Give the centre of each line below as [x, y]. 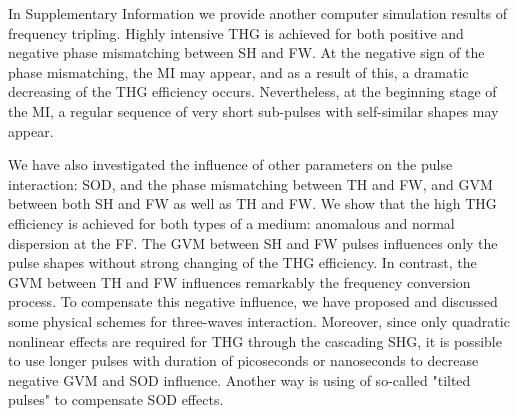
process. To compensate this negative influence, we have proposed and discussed [253, 301]
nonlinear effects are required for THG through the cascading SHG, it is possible [255, 340]
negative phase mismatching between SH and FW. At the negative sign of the [246, 52]
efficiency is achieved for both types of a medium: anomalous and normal [231, 222]
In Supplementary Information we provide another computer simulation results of [258, 13]
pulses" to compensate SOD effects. [116, 399]
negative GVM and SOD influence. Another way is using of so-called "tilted [239, 379]
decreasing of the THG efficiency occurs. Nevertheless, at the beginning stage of [252, 91]
